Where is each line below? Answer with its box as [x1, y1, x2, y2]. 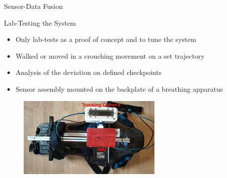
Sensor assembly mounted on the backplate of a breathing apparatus [15, 83, 223, 94]
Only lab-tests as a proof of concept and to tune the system [15, 34, 196, 44]
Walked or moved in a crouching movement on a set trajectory [15, 50, 205, 61]
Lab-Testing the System [4, 17, 76, 28]
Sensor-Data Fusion [4, 1, 63, 11]
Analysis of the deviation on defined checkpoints [15, 67, 162, 77]
